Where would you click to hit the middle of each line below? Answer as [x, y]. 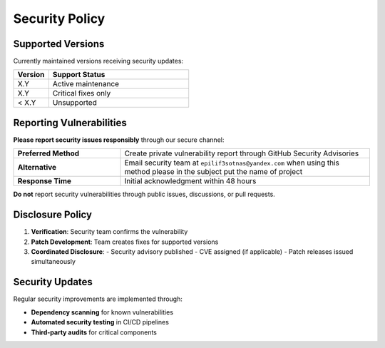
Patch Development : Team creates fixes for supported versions [125, 242]
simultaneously [53, 262]
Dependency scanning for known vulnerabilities [102, 312]
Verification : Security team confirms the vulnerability [109, 232]
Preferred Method [48, 153]
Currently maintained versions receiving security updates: [98, 61]
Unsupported [75, 103]
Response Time [44, 181]
